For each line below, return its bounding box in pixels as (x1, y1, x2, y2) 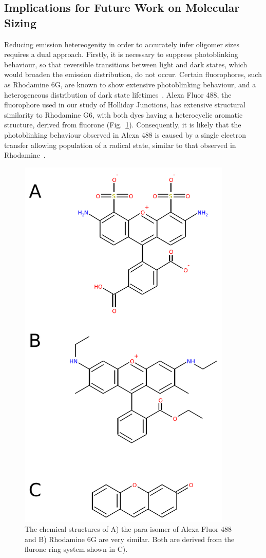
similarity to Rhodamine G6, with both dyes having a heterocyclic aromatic (4, 109, 243, 120)
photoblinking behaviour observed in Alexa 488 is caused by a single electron (4, 129, 246, 140)
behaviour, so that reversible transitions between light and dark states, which (4, 59, 248, 69)
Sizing (4, 14, 37, 30)
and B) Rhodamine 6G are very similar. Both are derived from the (25, 533, 235, 544)
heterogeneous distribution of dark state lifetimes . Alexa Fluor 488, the (4, 89, 232, 100)
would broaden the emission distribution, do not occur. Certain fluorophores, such (4, 69, 262, 80)
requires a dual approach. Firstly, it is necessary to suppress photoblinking (4, 49, 238, 60)
